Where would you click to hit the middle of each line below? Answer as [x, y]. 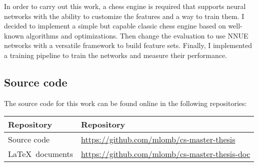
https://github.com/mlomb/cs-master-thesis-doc [166, 154]
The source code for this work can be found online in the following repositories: [125, 103]
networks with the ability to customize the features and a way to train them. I [124, 16]
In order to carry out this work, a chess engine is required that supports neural [125, 6]
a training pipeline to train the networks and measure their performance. [116, 55]
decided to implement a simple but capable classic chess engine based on [115, 26]
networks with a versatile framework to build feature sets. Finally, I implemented [128, 45]
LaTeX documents [41, 154]
